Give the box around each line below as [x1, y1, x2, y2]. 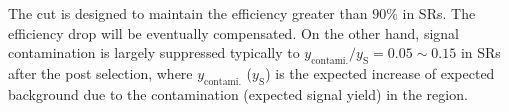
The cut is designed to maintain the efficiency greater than [8, 3, 368, 23]
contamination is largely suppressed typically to [8, 42, 300, 63]
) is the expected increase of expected [265, 62, 495, 83]
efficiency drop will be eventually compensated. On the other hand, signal [8, 22, 459, 43]
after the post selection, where [8, 62, 193, 83]
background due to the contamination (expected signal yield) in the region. [8, 83, 468, 104]
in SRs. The [402, 3, 476, 23]
